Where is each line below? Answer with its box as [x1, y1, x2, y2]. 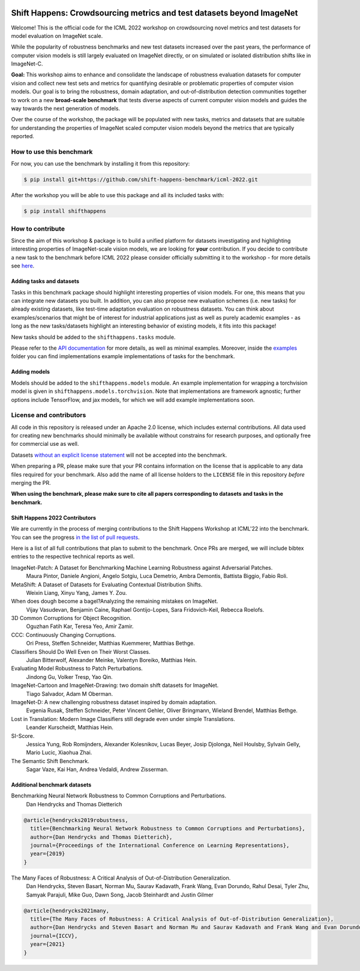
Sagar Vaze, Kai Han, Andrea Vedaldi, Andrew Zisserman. [26, 766, 169, 773]
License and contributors [11, 411, 86, 419]
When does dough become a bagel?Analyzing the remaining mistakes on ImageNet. [11, 598, 218, 605]
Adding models [11, 368, 50, 376]
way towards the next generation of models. [11, 105, 120, 112]
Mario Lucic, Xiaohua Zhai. [26, 749, 92, 756]
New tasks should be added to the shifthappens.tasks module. [11, 333, 176, 341]
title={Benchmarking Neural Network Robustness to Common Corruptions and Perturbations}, [30, 825, 305, 832]
